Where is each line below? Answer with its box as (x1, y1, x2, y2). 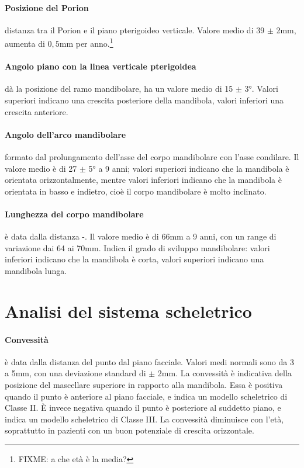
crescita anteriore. (5, 105, 68, 117)
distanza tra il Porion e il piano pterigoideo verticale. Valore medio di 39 (5, 23, 265, 36)
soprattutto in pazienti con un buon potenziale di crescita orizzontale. (5, 424, 254, 436)
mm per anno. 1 (59, 36, 113, 50)
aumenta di (5, 37, 45, 50)
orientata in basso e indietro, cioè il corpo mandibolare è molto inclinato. (5, 185, 267, 197)
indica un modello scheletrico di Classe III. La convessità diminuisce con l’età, (5, 412, 284, 425)
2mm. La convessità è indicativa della (157, 367, 292, 379)
